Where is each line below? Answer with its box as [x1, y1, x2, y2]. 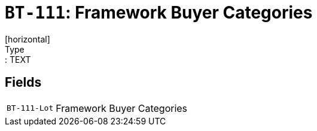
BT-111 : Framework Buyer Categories [5, 2, 313, 23]
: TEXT [5, 54, 31, 65]
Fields [5, 75, 42, 90]
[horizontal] [5, 33, 50, 44]
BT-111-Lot [7, 103, 54, 113]
